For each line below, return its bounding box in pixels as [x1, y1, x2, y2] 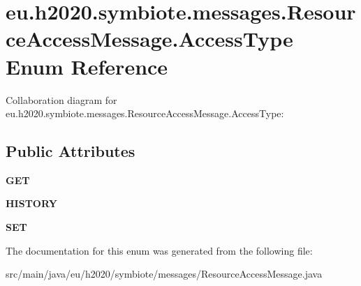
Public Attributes [6, 140, 135, 162]
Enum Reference [6, 52, 168, 80]
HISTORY [6, 196, 57, 211]
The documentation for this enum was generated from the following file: [6, 243, 313, 257]
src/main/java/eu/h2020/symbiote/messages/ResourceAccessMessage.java [6, 266, 323, 281]
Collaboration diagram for [6, 92, 117, 107]
